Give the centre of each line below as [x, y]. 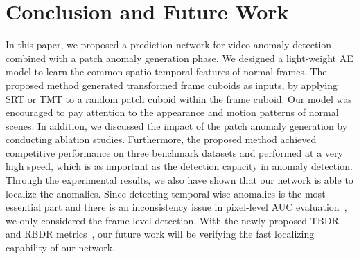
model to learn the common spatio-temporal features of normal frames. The [166, 71]
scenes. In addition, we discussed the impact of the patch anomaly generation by [177, 125]
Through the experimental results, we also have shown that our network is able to [179, 180]
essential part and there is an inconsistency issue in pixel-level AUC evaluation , [176, 207]
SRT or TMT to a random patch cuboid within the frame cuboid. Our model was [179, 98]
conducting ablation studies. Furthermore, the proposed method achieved [161, 139]
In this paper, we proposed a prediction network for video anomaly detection [169, 45]
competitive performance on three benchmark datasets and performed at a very [174, 152]
